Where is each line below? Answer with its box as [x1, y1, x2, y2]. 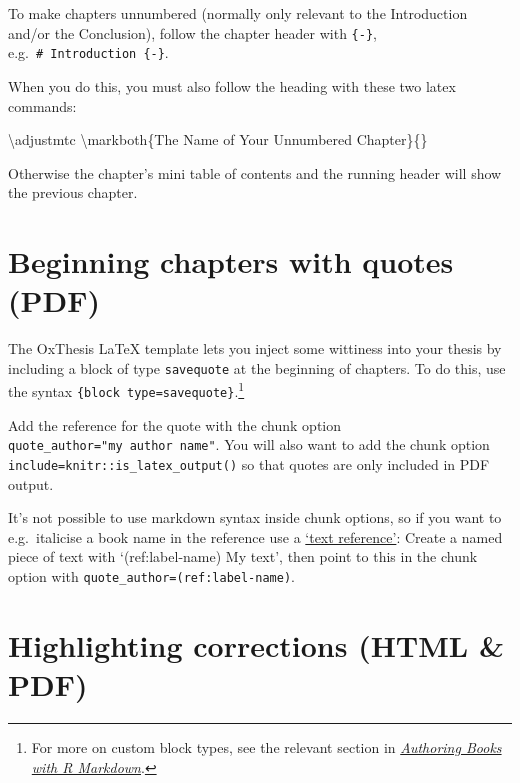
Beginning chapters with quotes [8, 241, 454, 282]
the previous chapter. [8, 182, 138, 203]
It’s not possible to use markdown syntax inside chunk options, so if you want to [8, 507, 502, 528]
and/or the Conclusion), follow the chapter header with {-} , [8, 22, 377, 43]
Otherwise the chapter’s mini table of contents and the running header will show [8, 162, 502, 183]
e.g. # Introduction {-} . [8, 42, 169, 63]
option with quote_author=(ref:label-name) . [8, 566, 295, 587]
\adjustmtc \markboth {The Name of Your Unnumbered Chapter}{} [8, 129, 428, 150]
